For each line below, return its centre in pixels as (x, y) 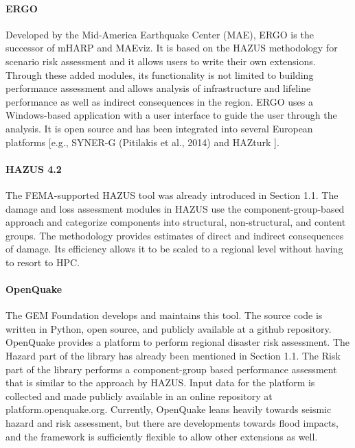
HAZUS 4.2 (34, 168)
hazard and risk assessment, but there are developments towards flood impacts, (172, 423)
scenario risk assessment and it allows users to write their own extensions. (161, 61)
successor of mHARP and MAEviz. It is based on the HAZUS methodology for (172, 48)
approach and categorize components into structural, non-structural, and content (176, 222)
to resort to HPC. (43, 262)
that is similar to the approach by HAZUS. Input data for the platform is (160, 382)
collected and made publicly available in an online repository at (139, 396)
